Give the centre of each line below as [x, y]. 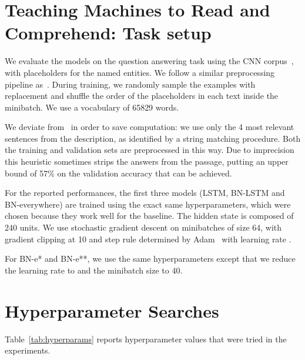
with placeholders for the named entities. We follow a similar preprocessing [140, 72]
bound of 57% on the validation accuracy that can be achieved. [118, 173]
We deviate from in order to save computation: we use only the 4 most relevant [150, 127]
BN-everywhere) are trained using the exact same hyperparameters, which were [148, 204]
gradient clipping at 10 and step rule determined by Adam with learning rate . [148, 239]
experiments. [28, 350]
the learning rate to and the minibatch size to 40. [94, 270]
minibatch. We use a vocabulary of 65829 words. [92, 107]
